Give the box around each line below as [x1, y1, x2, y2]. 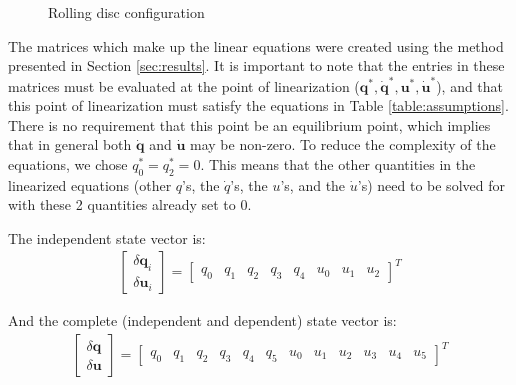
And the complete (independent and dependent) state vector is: [8, 310, 397, 331]
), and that [436, 75, 504, 96]
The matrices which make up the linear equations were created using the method [8, 35, 504, 56]
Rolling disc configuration [48, 2, 205, 22]
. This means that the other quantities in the [200, 153, 476, 174]
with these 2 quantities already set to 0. [8, 194, 252, 215]
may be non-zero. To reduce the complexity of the [190, 134, 496, 155]
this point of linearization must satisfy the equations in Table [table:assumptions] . [8, 95, 509, 116]
